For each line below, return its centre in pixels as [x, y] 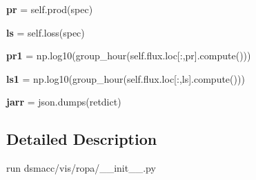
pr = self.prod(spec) [50, 9]
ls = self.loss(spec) [46, 32]
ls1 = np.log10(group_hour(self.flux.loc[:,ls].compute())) [126, 78]
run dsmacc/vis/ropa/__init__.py [81, 168]
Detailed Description [82, 139]
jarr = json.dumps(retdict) [64, 102]
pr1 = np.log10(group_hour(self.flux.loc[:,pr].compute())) [129, 56]
